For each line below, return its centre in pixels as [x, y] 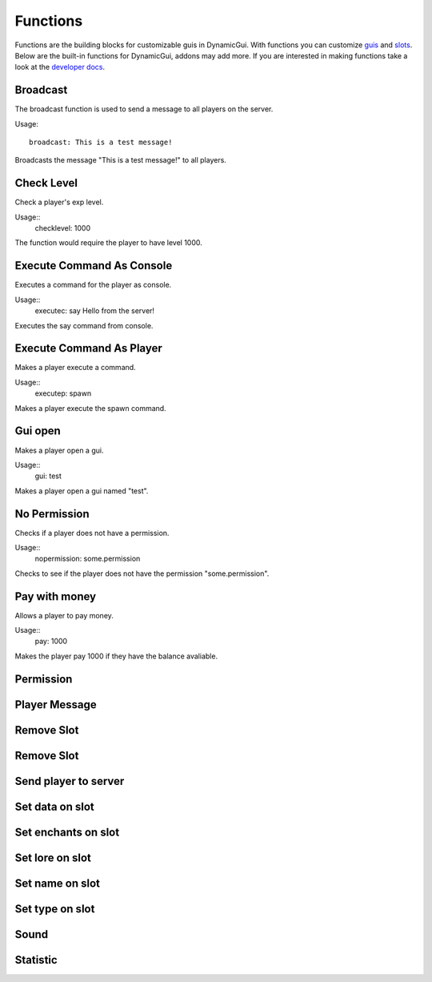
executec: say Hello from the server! [95, 311]
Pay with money [56, 596]
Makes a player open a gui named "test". [82, 491]
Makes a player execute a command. [75, 368]
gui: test [48, 476]
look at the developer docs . [60, 67]
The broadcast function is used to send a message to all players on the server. [144, 109]
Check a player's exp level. [59, 202]
